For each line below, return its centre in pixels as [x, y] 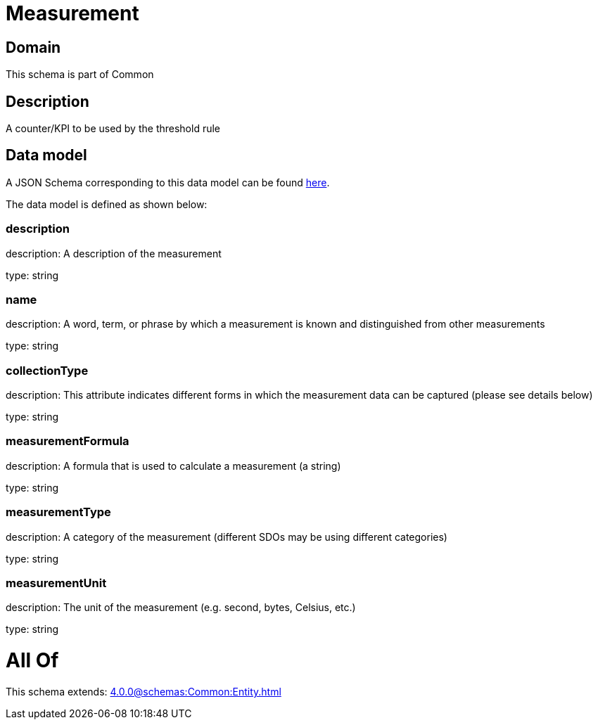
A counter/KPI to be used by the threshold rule [113, 129]
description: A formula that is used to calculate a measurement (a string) [173, 466]
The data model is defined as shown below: [107, 204]
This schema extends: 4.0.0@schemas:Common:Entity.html [144, 691]
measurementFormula [68, 441]
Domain [33, 47]
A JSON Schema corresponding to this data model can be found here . [168, 182]
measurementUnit [56, 583]
